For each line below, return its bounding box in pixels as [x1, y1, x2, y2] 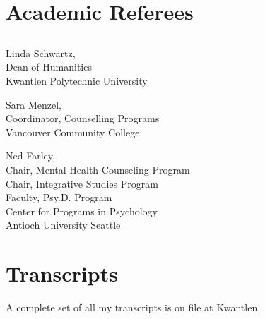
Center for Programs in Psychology [6, 203, 158, 218]
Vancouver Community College [6, 124, 140, 139]
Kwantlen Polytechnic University [6, 73, 148, 88]
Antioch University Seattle [6, 217, 121, 232]
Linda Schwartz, [6, 45, 76, 60]
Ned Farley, [6, 148, 55, 163]
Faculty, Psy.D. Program [6, 190, 112, 205]
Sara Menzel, [6, 97, 61, 112]
